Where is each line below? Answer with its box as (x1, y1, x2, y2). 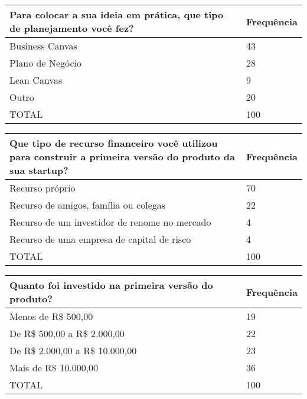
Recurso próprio (9, 181, 76, 194)
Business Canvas (9, 39, 77, 52)
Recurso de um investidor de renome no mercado (9, 215, 211, 229)
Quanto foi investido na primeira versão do (9, 278, 213, 292)
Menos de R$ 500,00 (9, 309, 93, 323)
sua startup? (9, 163, 68, 177)
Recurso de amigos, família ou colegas (9, 198, 166, 212)
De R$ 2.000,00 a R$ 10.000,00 (9, 344, 137, 357)
